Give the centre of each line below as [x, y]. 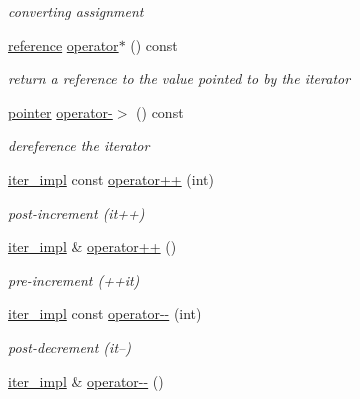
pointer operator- [60, 111]
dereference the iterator [79, 145]
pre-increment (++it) [74, 279]
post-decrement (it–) [69, 346]
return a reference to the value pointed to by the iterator [179, 78]
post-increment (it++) [76, 212]
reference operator [63, 44]
